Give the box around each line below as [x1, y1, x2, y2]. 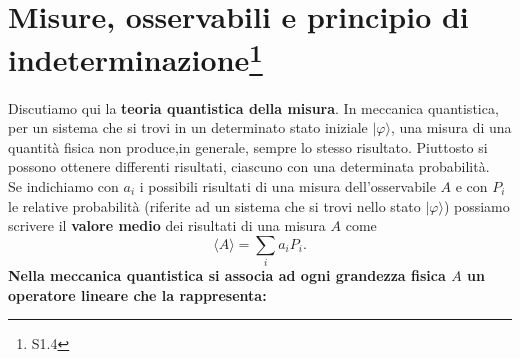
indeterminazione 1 [8, 35, 263, 80]
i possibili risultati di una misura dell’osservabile [139, 176, 436, 197]
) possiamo [443, 195, 510, 216]
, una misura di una [390, 117, 512, 138]
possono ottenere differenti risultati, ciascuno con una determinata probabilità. [8, 156, 490, 177]
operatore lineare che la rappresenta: [8, 284, 267, 305]
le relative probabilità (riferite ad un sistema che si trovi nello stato [8, 195, 421, 216]
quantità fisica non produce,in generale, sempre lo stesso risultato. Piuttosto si [8, 136, 488, 157]
